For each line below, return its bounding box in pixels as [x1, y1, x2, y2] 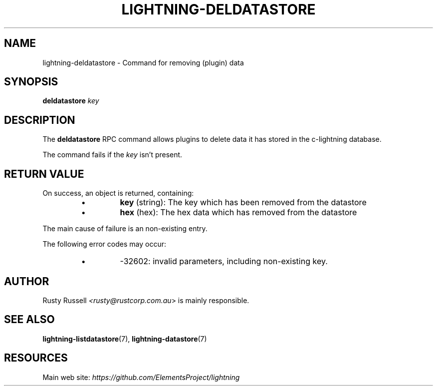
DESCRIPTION [4, 113, 75, 126]
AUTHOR [4, 275, 49, 288]
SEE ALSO [4, 313, 55, 326]
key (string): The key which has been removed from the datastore [120, 197, 367, 208]
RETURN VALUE [4, 167, 84, 180]
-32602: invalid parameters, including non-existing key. [120, 256, 328, 267]
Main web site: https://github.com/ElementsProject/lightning [42, 373, 240, 382]
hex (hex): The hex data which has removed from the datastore [120, 207, 357, 218]
